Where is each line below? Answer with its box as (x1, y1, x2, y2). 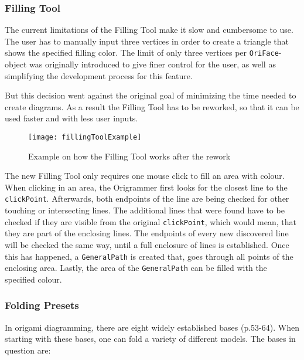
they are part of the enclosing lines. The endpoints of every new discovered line (5, 227, 289, 239)
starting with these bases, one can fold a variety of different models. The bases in (5, 332, 296, 345)
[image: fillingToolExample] (28, 133, 142, 142)
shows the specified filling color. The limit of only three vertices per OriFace (5, 46, 279, 59)
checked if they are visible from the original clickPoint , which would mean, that (5, 215, 297, 227)
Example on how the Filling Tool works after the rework (28, 150, 231, 162)
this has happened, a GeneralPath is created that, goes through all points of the (5, 250, 293, 262)
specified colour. (5, 273, 62, 285)
